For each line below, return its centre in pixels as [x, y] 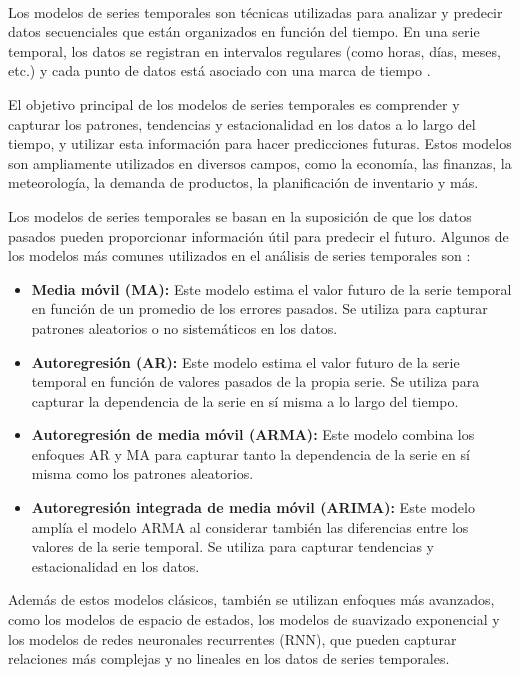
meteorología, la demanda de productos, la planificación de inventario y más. [243, 182]
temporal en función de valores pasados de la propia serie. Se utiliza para [255, 381]
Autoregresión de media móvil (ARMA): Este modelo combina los [253, 434]
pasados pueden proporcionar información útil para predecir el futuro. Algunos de [258, 235]
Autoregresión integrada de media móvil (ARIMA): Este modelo [253, 507]
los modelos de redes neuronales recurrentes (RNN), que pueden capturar [232, 638]
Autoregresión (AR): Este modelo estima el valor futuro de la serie [245, 361]
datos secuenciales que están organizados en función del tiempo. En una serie [244, 31]
